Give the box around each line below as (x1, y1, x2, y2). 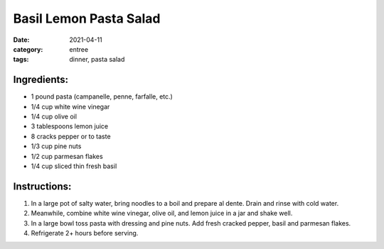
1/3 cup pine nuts (31, 142, 82, 150)
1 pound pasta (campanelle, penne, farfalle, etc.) (31, 92, 174, 101)
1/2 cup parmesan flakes (31, 152, 103, 160)
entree (69, 45, 89, 53)
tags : (13, 55, 29, 64)
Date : (13, 35, 30, 44)
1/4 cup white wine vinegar (31, 102, 110, 111)
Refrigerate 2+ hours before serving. (31, 229, 139, 238)
